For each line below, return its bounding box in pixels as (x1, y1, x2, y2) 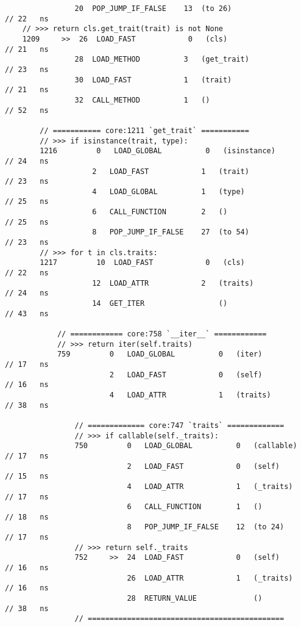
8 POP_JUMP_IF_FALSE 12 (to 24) (127, 523, 285, 532)
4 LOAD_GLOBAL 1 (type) (92, 187, 245, 196)
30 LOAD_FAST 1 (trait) (74, 75, 232, 84)
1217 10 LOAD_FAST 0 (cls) (40, 258, 245, 267)
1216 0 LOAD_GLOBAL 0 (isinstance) (40, 147, 275, 156)
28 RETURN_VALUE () (127, 594, 263, 603)
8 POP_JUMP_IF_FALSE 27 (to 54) (92, 228, 249, 237)
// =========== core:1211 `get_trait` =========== (40, 126, 249, 135)
